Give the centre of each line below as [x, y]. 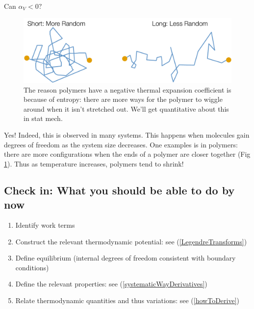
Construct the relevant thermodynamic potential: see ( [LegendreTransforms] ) [131, 241]
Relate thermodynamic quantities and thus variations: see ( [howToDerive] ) [127, 300]
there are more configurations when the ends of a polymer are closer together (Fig [127, 154]
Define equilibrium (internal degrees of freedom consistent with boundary [126, 258]
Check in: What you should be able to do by [119, 190]
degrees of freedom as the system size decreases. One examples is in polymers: [121, 144]
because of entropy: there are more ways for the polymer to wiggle [123, 99]
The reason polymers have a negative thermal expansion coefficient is [127, 89]
